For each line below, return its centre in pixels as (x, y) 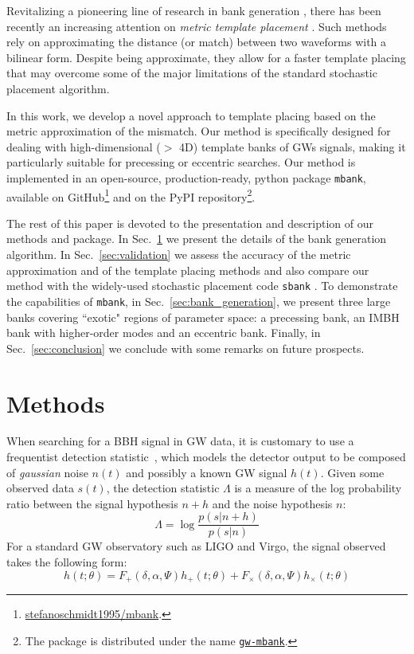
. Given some (352, 472)
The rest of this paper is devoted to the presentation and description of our (190, 223)
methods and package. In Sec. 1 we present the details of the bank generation (197, 239)
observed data (40, 488)
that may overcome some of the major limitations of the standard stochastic (192, 73)
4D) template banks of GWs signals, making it (293, 146)
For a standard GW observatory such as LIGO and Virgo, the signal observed (196, 546)
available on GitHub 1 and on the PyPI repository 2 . (131, 195)
